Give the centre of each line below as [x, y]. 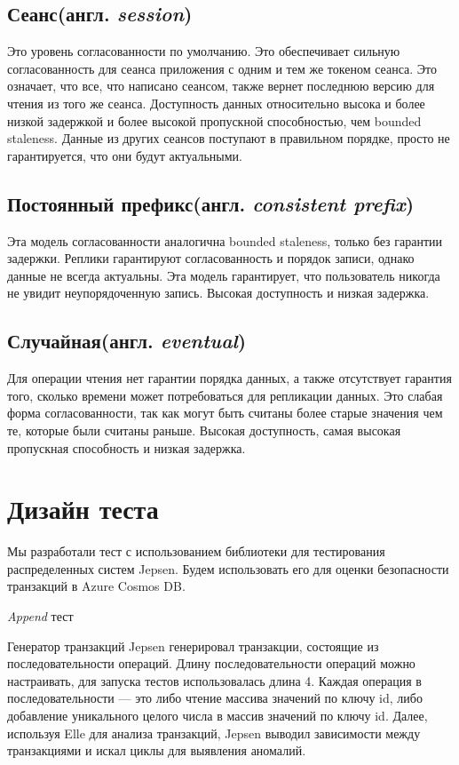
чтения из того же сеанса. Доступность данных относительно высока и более [216, 103]
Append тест [40, 616]
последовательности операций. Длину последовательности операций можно [211, 663]
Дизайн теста [83, 509]
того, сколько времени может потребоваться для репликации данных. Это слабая [225, 395]
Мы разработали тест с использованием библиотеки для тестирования [196, 551]
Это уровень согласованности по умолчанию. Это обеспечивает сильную [204, 51]
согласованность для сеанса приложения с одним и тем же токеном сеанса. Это [222, 68]
